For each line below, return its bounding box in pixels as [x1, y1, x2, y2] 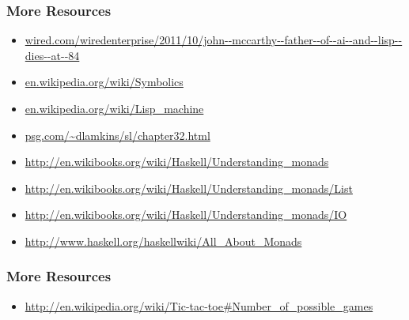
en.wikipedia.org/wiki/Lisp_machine [25, 100, 204, 116]
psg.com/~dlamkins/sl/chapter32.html [25, 126, 210, 143]
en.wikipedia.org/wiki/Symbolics [25, 73, 184, 90]
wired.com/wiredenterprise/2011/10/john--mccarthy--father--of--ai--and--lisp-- [25, 32, 403, 48]
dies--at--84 [25, 47, 80, 63]
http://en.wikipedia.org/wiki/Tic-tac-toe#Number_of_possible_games [25, 297, 373, 314]
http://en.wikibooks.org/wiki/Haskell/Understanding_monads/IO [25, 206, 347, 223]
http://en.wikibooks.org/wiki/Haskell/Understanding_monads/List [25, 179, 353, 196]
